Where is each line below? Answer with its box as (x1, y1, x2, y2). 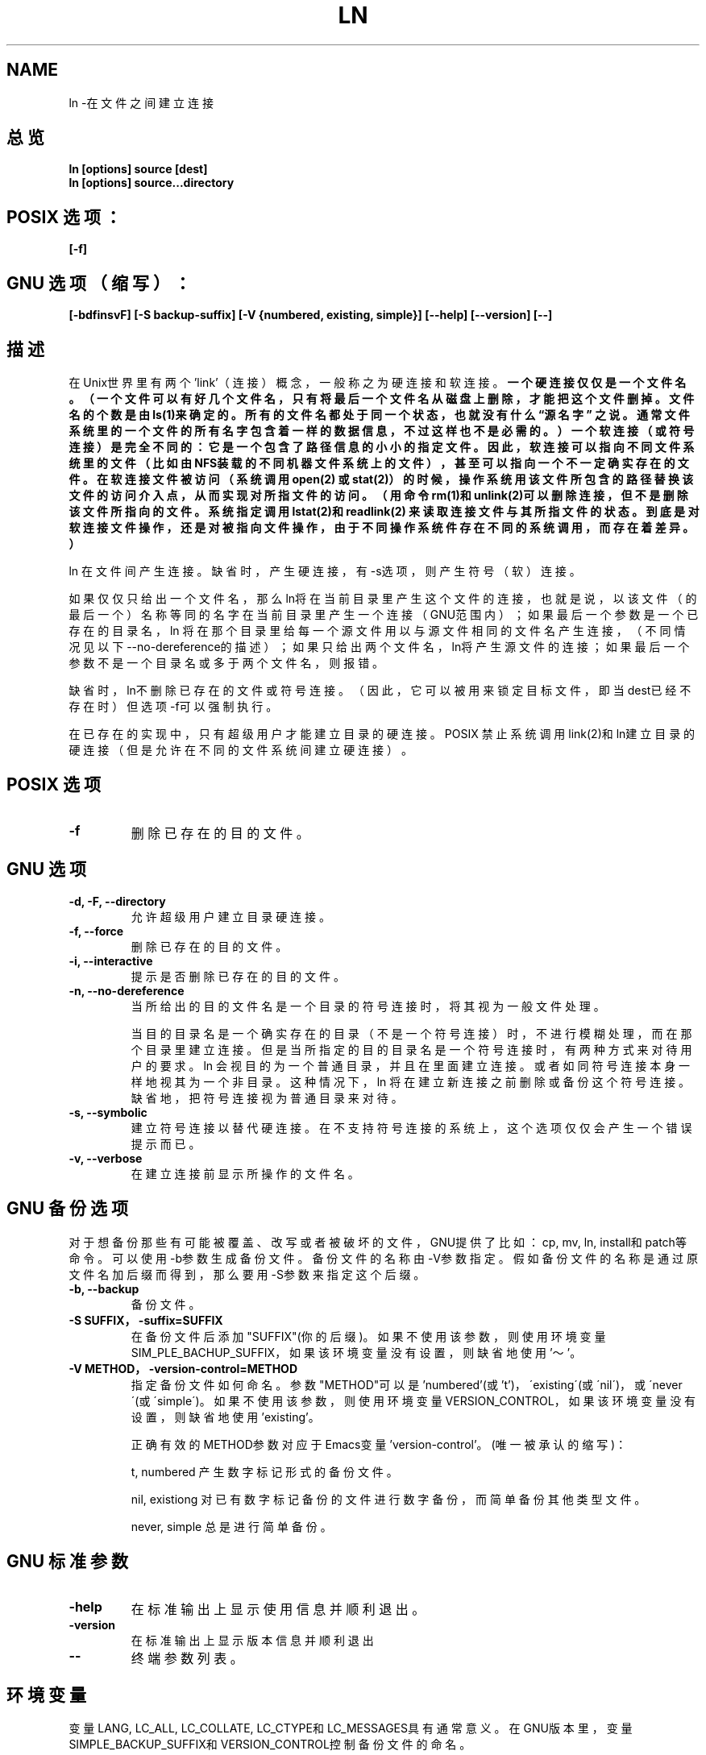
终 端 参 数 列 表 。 (131, 1650, 243, 1667)
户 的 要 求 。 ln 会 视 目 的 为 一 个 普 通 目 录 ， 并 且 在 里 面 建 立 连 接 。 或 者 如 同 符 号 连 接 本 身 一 (131, 1058, 691, 1072)
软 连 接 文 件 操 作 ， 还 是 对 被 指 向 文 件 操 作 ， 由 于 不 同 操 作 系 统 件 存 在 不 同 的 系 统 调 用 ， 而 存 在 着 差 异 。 (69, 520, 695, 534)
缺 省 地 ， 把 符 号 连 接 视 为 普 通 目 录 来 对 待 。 (131, 1090, 403, 1105)
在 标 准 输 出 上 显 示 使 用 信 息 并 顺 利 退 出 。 (131, 1601, 426, 1618)
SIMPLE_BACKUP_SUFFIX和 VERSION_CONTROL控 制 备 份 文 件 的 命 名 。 (69, 1737, 471, 1752)
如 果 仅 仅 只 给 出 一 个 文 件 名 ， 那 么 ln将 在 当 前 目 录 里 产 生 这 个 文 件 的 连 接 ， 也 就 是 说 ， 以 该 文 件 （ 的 (69, 591, 697, 605)
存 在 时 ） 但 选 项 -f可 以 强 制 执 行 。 (69, 699, 278, 713)
